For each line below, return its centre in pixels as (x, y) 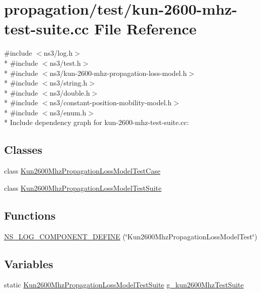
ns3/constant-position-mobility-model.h (111, 102)
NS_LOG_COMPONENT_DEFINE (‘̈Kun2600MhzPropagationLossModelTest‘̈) (131, 236)
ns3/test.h (65, 62)
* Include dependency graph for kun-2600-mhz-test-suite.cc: (97, 122)
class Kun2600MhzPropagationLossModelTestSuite (83, 187)
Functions (30, 215)
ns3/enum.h (68, 112)
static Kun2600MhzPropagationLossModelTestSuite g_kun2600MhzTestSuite (124, 285)
